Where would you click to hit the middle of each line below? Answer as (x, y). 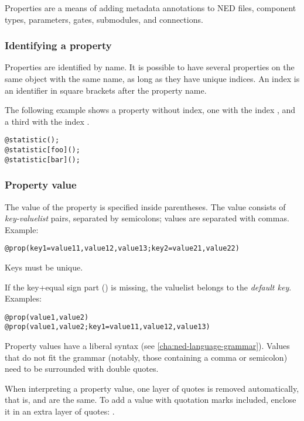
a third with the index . (47, 121)
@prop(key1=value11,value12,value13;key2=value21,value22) (122, 249)
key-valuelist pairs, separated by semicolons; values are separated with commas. (147, 218)
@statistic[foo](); (42, 150)
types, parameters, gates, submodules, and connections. (104, 19)
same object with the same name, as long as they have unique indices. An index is (152, 78)
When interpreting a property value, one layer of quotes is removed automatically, (152, 388)
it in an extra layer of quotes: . (60, 411)
